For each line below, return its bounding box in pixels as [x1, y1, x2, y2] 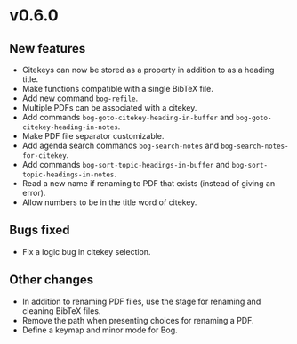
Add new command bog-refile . [21, 93, 139, 103]
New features [9, 41, 86, 56]
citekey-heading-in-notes [21, 123, 118, 132]
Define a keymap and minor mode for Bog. [21, 324, 178, 335]
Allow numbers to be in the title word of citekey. [21, 197, 197, 208]
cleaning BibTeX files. [21, 305, 101, 316]
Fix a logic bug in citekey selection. [21, 246, 151, 257]
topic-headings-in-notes [21, 170, 115, 179]
